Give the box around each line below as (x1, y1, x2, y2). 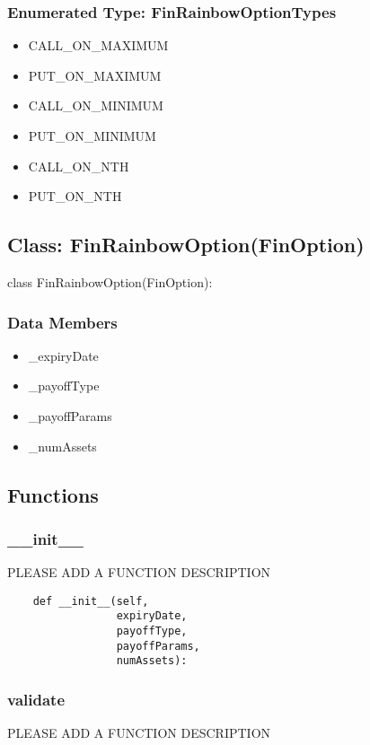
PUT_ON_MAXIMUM (28, 66, 162, 84)
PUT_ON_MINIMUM (28, 127, 156, 145)
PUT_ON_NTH (28, 187, 122, 206)
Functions (7, 480, 99, 508)
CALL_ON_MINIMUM (28, 96, 163, 115)
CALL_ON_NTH (28, 156, 129, 175)
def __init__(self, (32, 594, 149, 608)
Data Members (7, 311, 118, 333)
